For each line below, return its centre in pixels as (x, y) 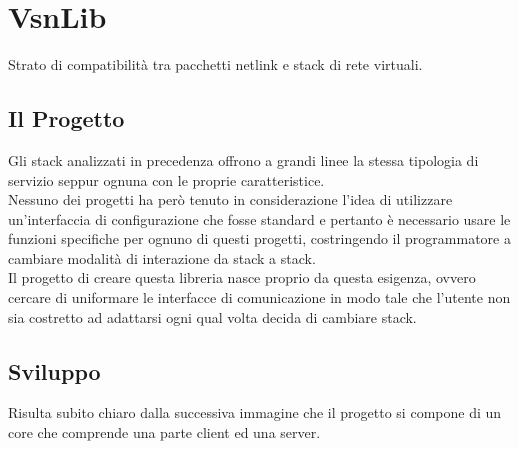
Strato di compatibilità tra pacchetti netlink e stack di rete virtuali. (215, 64)
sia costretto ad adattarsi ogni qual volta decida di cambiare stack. (212, 316)
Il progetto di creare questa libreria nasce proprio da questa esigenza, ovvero (242, 277)
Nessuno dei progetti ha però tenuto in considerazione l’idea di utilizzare (230, 199)
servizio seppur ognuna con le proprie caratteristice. (166, 179)
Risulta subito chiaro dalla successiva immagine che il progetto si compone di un (255, 412)
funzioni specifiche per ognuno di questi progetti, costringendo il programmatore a (259, 238)
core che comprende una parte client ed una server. (164, 432)
